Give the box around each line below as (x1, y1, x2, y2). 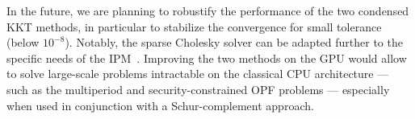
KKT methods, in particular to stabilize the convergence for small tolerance (6, 18, 382, 35)
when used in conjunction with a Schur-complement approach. (6, 96, 314, 113)
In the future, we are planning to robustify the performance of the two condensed (6, 2, 409, 18)
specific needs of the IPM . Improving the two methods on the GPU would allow (6, 49, 407, 66)
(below (6, 34, 40, 51)
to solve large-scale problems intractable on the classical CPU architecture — (6, 65, 389, 82)
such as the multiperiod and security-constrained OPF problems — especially (6, 80, 390, 97)
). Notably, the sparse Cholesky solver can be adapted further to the (65, 34, 403, 51)
